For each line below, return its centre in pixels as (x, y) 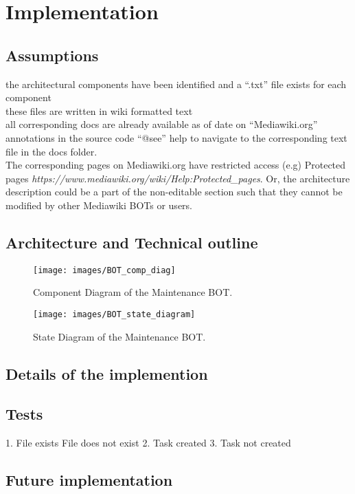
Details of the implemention (107, 373)
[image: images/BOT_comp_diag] (104, 270)
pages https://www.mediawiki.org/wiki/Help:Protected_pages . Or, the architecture (178, 178)
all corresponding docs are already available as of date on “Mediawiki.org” (162, 124)
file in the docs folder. (51, 151)
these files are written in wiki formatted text (99, 110)
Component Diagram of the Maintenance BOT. (133, 292)
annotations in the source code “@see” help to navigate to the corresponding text (176, 137)
